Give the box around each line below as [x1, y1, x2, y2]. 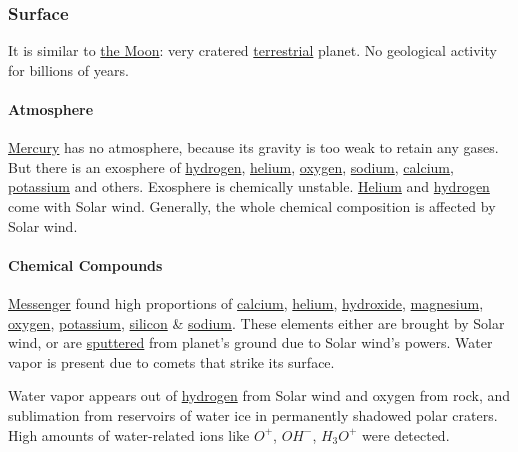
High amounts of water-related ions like [8, 424, 250, 445]
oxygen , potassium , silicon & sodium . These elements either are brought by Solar [8, 312, 505, 333]
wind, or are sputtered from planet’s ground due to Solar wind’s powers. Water [8, 332, 493, 353]
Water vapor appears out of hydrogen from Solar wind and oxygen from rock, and [8, 385, 511, 406]
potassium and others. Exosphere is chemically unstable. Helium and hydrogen [8, 176, 490, 197]
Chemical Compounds [8, 254, 163, 275]
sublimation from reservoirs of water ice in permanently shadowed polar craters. [8, 404, 498, 425]
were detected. [362, 424, 450, 445]
